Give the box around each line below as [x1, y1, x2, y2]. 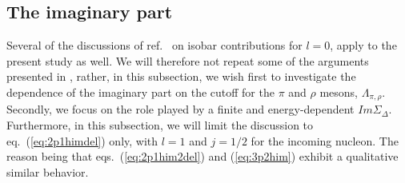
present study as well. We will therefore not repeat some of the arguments [6, 52, 369, 69]
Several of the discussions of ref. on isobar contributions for [6, 37, 303, 54]
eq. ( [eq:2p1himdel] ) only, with [6, 132, 158, 149]
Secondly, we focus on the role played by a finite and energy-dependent [6, 101, 355, 117]
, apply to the [330, 37, 397, 54]
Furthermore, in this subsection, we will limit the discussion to [6, 117, 314, 133]
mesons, [319, 83, 359, 100]
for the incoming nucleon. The [251, 132, 399, 149]
